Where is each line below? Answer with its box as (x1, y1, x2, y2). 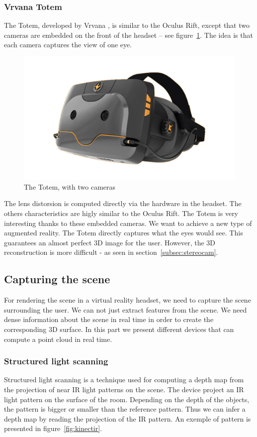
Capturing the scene (4, 271, 110, 287)
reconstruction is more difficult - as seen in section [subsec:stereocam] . (4, 247, 218, 257)
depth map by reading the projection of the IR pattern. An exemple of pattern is (4, 413, 251, 424)
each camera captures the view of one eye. (4, 39, 132, 50)
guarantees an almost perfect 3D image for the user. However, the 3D (4, 237, 216, 247)
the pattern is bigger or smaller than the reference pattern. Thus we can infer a (4, 404, 246, 414)
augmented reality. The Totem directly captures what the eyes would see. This (4, 227, 243, 238)
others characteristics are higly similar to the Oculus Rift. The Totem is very (4, 208, 239, 218)
